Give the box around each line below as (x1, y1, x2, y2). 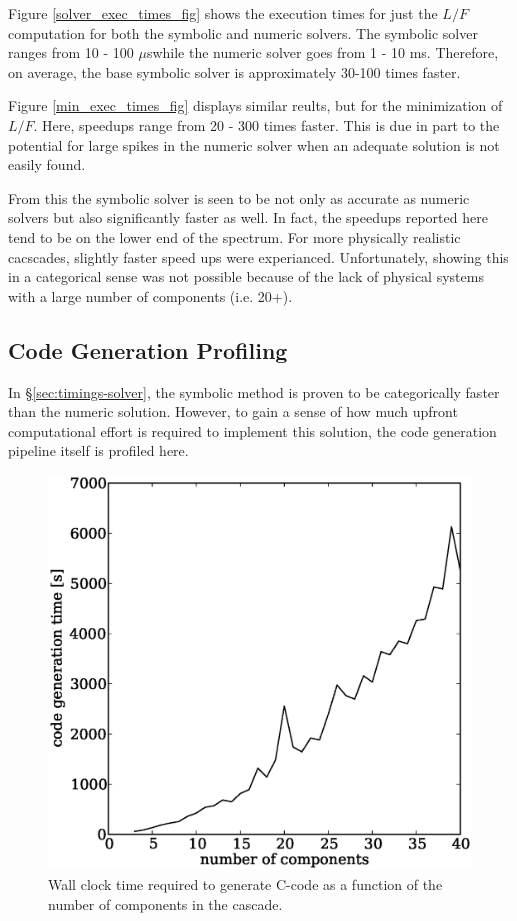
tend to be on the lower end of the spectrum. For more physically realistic (8, 226, 461, 247)
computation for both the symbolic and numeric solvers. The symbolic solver (8, 22, 478, 43)
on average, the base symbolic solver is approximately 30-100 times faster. (8, 61, 461, 82)
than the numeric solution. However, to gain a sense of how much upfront (8, 401, 458, 422)
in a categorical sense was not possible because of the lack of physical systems (8, 266, 484, 287)
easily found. (8, 154, 86, 175)
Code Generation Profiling (8, 334, 288, 365)
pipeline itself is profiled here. (8, 440, 189, 461)
